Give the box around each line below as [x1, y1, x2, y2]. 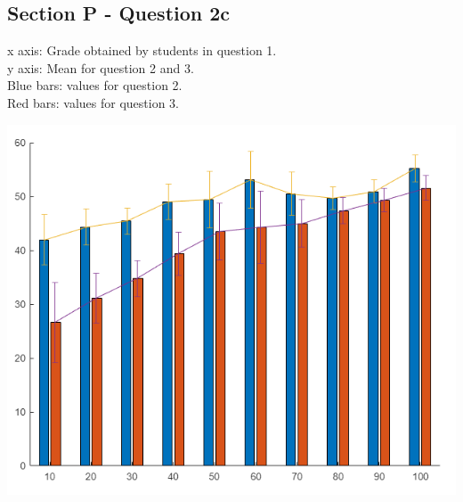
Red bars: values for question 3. [7, 93, 180, 111]
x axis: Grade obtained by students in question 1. [7, 41, 277, 60]
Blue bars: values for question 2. [7, 76, 183, 95]
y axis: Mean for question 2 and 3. [7, 58, 194, 77]
